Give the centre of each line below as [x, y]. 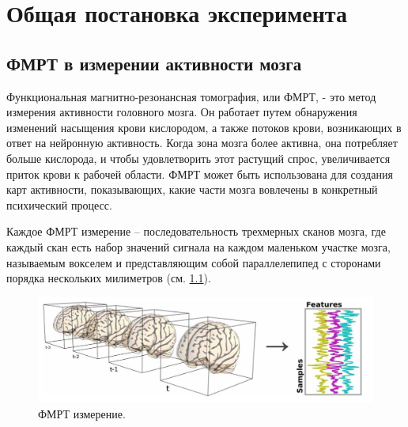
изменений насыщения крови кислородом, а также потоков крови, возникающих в [204, 127]
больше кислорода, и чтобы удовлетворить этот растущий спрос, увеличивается [198, 158]
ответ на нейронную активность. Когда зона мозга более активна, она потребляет [202, 143]
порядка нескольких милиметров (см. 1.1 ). [109, 278]
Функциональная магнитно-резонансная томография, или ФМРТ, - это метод [191, 96]
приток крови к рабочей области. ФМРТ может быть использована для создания [200, 174]
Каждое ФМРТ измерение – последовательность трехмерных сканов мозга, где [196, 231]
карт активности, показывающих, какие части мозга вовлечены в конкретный [192, 189]
